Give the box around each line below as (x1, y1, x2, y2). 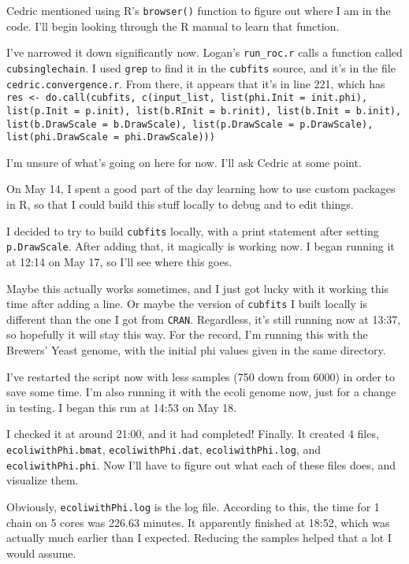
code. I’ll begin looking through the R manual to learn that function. (6, 17, 340, 34)
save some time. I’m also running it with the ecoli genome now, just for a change (6, 384, 396, 400)
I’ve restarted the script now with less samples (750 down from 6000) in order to (6, 368, 395, 384)
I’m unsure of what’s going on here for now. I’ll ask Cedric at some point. (6, 154, 362, 170)
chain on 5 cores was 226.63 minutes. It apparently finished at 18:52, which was (6, 514, 390, 530)
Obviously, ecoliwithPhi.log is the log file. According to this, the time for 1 (6, 498, 380, 514)
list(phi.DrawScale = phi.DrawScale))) (6, 132, 215, 143)
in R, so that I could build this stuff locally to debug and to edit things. (6, 196, 354, 213)
